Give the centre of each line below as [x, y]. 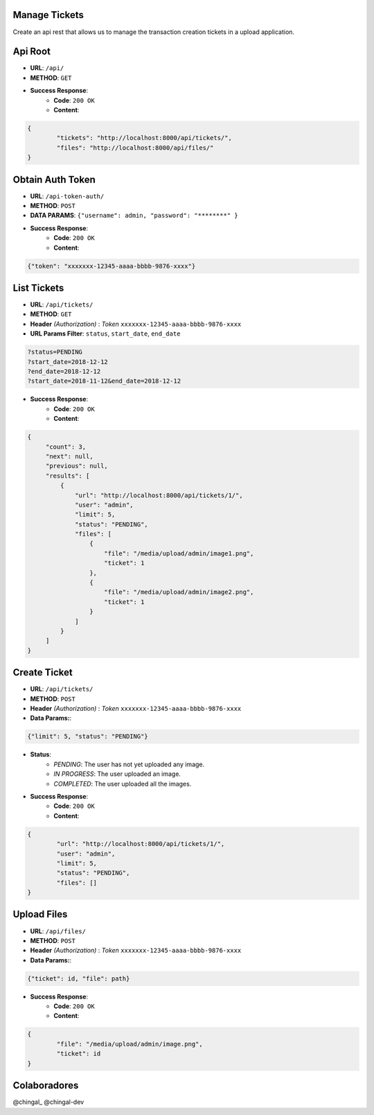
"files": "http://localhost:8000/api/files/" [135, 148]
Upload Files [40, 914]
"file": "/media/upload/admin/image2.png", [179, 592]
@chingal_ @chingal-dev [48, 1102]
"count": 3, [66, 447]
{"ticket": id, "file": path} [79, 978]
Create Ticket [43, 673]
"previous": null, [77, 466]
